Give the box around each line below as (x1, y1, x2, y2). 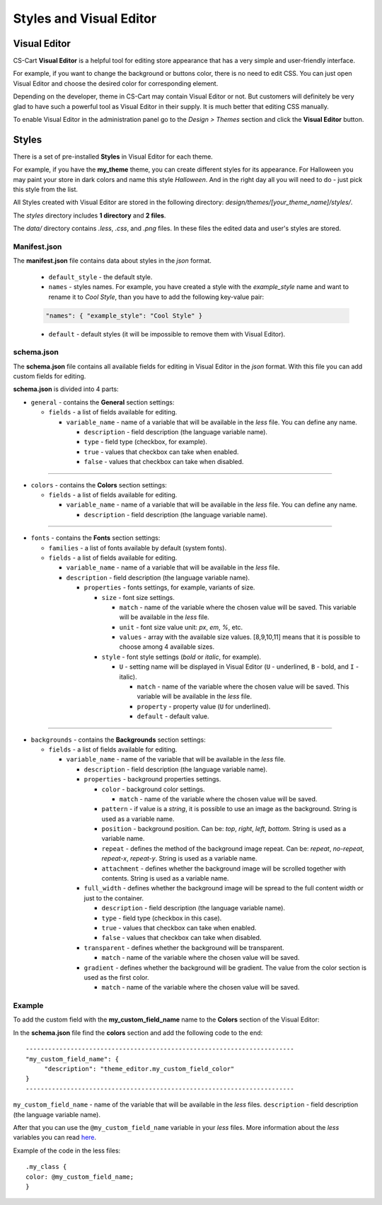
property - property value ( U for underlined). (137, 702, 271, 711)
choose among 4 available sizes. (119, 643, 215, 651)
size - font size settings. (101, 593, 175, 601)
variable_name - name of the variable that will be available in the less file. (66, 755, 286, 764)
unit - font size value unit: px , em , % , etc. (119, 623, 243, 631)
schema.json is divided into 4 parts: (13, 385, 120, 393)
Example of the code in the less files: (13, 1146, 121, 1155)
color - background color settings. (101, 785, 205, 793)
